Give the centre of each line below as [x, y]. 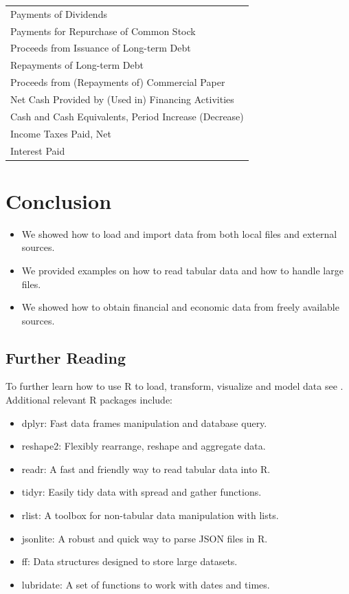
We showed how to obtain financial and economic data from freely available [180, 307]
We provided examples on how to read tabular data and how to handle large [182, 270]
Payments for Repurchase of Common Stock [103, 31]
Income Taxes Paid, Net [61, 133]
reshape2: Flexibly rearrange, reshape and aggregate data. [144, 446]
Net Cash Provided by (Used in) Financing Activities [122, 99]
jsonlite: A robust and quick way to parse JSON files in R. [145, 538]
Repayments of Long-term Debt [77, 65]
